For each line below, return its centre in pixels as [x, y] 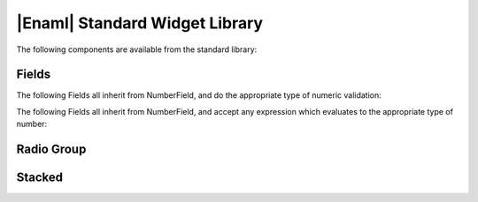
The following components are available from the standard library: [137, 49]
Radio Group [51, 150]
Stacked [40, 178]
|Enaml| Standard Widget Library [140, 23]
